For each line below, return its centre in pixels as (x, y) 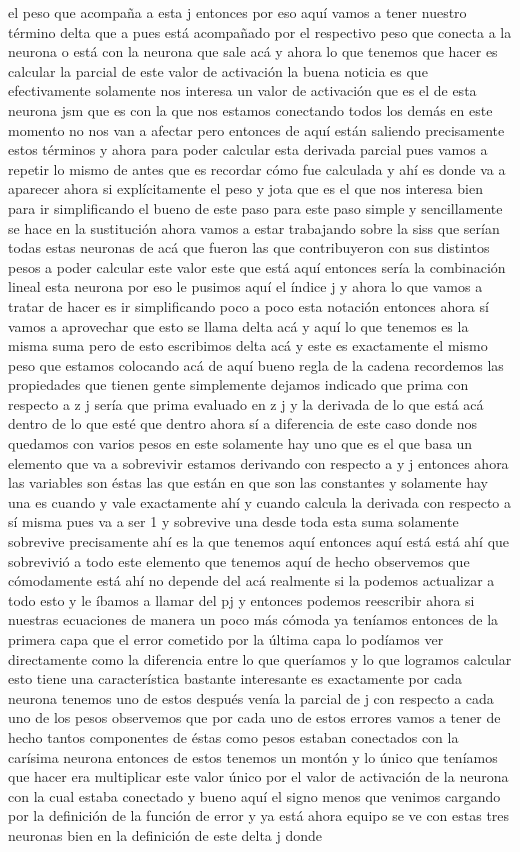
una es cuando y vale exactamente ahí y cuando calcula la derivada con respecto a (260, 501)
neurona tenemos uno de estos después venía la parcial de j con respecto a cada (251, 697)
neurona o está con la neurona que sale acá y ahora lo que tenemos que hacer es (253, 51)
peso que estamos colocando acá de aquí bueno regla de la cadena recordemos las (256, 364)
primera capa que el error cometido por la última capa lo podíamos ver (226, 639)
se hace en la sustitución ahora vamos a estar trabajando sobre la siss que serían (254, 227)
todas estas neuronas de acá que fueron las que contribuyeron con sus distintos (249, 247)
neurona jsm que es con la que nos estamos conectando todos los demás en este (250, 109)
